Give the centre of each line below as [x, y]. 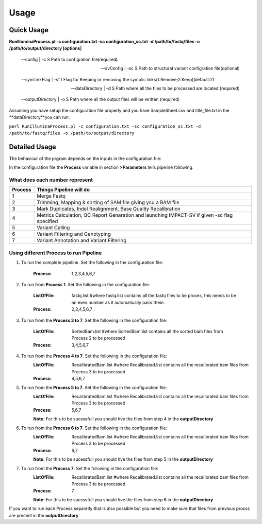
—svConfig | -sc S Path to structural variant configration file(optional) [170, 69]
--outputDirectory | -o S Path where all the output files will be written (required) [100, 99]
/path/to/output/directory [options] [45, 48]
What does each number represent [51, 180]
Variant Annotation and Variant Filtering [82, 241]
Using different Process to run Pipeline [55, 253]
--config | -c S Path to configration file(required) [69, 59]
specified [47, 221]
